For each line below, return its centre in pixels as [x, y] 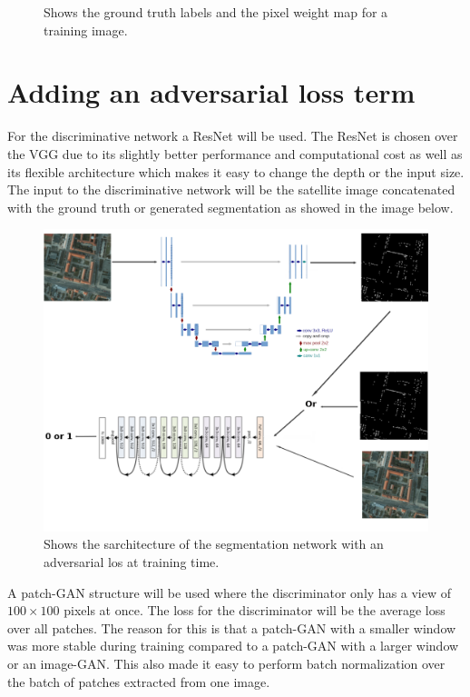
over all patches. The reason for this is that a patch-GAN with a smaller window [232, 627]
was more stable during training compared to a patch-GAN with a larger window [233, 646]
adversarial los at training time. [132, 561]
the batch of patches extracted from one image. [139, 681]
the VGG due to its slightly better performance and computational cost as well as [235, 153]
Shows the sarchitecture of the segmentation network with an [214, 544]
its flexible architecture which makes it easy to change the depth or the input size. [236, 171]
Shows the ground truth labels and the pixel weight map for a [216, 12]
